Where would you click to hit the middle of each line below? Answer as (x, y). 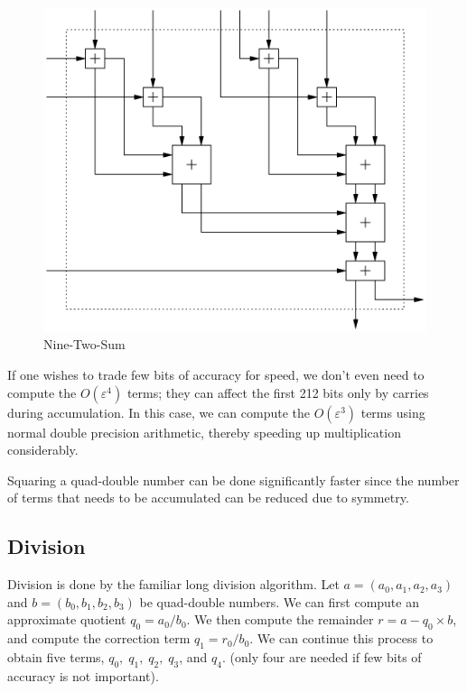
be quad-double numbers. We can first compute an (279, 601)
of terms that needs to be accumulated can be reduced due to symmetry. (208, 498)
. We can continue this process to (341, 638)
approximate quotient (67, 619)
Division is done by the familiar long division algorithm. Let (173, 584)
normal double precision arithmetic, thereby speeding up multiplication (204, 432)
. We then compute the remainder (280, 619)
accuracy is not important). (83, 675)
